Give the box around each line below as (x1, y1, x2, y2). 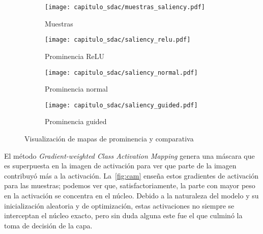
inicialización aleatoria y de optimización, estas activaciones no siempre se (4, 200, 235, 211)
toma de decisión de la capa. (4, 220, 93, 230)
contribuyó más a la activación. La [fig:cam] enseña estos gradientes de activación (4, 170, 258, 181)
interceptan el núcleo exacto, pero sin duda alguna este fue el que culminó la (4, 210, 243, 221)
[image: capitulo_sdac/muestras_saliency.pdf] (45, 4, 205, 11)
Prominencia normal (45, 83, 108, 94)
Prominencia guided (45, 116, 107, 127)
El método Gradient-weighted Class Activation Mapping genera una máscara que (4, 150, 255, 161)
